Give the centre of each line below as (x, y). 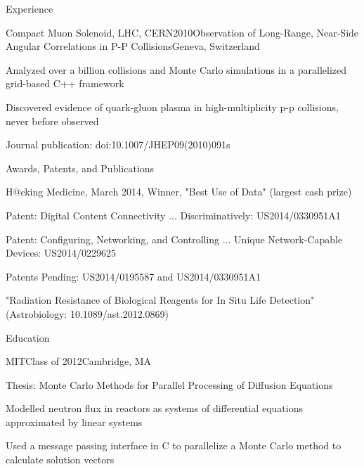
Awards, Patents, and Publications (80, 168)
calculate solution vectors (60, 460)
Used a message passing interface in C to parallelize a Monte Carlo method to (174, 445)
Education (28, 337)
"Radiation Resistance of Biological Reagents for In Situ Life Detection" (160, 300)
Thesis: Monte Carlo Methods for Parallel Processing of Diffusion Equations (169, 384)
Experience (30, 8)
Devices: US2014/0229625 (61, 253)
